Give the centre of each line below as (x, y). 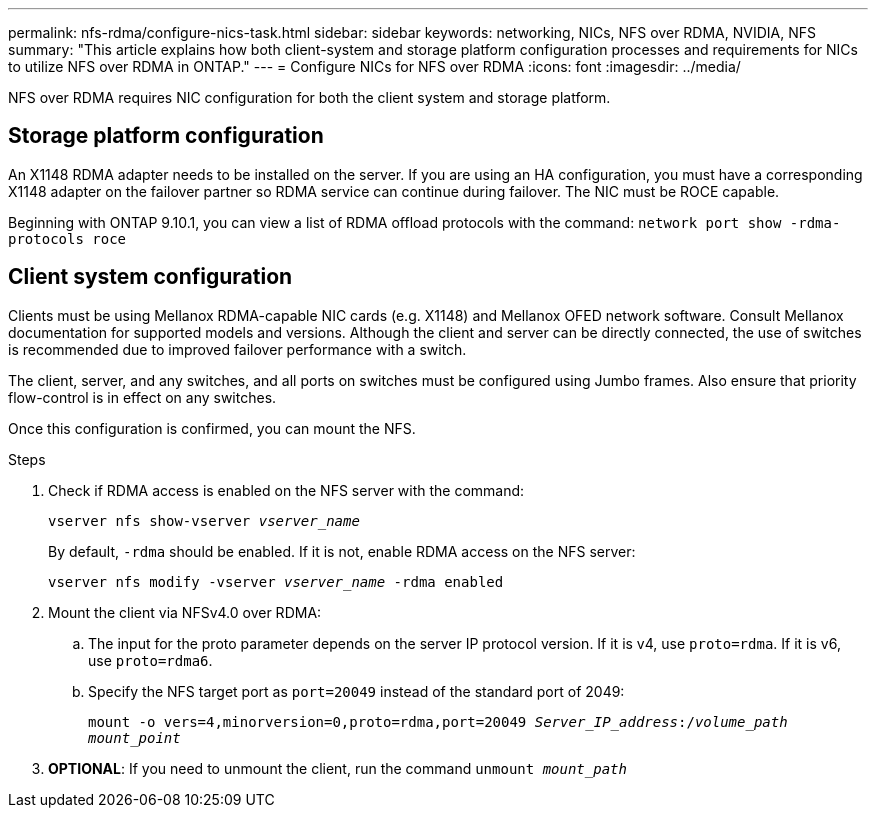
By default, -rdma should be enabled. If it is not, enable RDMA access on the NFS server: (342, 551)
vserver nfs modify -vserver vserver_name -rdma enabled (276, 581)
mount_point (134, 737)
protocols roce (67, 238)
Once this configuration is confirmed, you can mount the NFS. (212, 428)
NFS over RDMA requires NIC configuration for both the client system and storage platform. (309, 97)
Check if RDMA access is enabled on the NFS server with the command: (286, 490)
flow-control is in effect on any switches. (142, 397)
